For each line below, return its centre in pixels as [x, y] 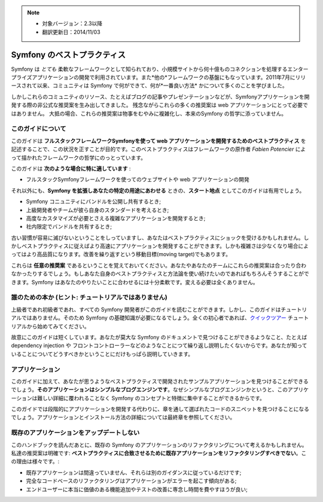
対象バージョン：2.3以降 [72, 23]
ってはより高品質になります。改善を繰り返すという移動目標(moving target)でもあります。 [121, 254]
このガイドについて [39, 129]
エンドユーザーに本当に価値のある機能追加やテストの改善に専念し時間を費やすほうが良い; [137, 489]
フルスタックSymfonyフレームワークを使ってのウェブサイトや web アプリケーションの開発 [138, 179]
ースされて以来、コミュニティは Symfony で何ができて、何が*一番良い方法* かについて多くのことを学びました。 [149, 86]
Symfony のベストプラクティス [68, 55]
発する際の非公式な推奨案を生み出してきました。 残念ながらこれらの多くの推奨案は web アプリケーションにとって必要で [159, 105]
